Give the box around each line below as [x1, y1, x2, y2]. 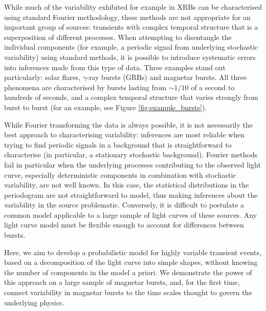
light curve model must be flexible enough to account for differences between [4, 219, 244, 230]
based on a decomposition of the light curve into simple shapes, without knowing [4, 257, 258, 267]
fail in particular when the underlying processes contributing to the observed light [4, 159, 261, 170]
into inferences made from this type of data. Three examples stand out [4, 61, 226, 72]
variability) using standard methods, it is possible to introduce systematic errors [4, 51, 256, 62]
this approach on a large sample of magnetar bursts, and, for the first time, [4, 277, 240, 287]
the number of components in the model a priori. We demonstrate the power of [4, 266, 252, 277]
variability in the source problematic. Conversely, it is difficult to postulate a [4, 199, 245, 210]
